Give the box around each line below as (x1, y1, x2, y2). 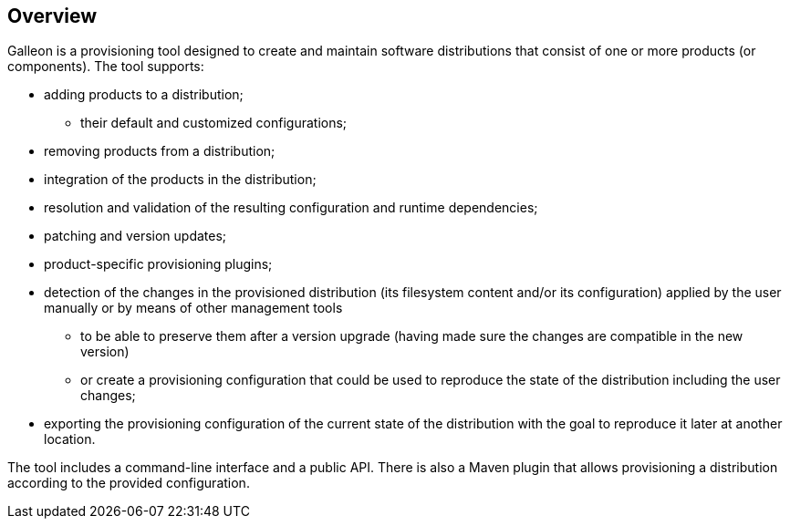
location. (44, 431, 96, 448)
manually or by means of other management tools (44, 300, 343, 316)
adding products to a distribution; (44, 87, 244, 103)
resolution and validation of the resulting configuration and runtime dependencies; (44, 200, 538, 216)
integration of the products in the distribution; (44, 171, 317, 188)
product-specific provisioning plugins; (44, 256, 273, 273)
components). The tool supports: (7, 58, 204, 75)
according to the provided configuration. (7, 475, 250, 491)
